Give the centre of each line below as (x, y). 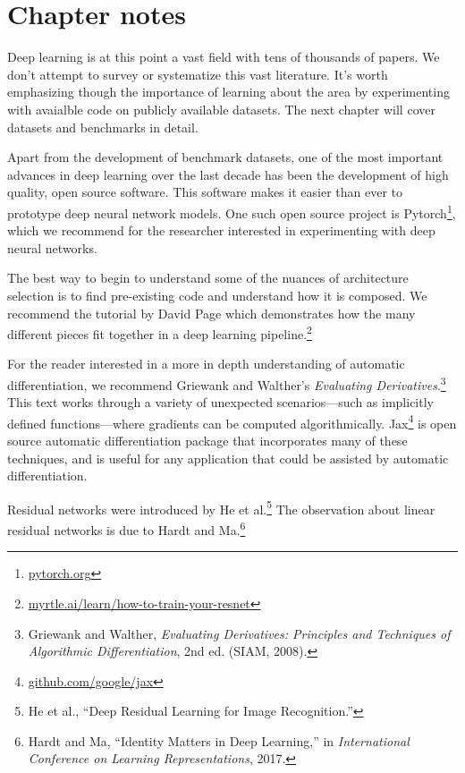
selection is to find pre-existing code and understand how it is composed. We (217, 295)
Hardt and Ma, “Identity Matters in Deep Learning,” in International (219, 740)
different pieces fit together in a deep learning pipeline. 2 (160, 332)
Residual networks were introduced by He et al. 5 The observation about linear (221, 507)
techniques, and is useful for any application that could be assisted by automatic (228, 458)
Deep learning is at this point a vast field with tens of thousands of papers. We (224, 57)
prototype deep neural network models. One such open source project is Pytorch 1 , (232, 211)
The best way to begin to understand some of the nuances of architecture (208, 278)
